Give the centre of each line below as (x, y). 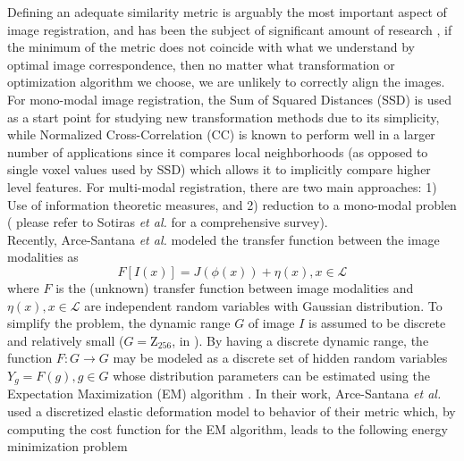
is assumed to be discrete (377, 323)
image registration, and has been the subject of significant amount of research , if (230, 29)
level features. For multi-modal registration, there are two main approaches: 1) (222, 186)
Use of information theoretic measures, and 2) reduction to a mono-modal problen (232, 204)
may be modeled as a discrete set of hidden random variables (280, 358)
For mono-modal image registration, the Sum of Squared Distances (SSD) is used (229, 99)
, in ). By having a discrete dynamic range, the (300, 340)
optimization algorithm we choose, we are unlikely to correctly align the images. (226, 82)
